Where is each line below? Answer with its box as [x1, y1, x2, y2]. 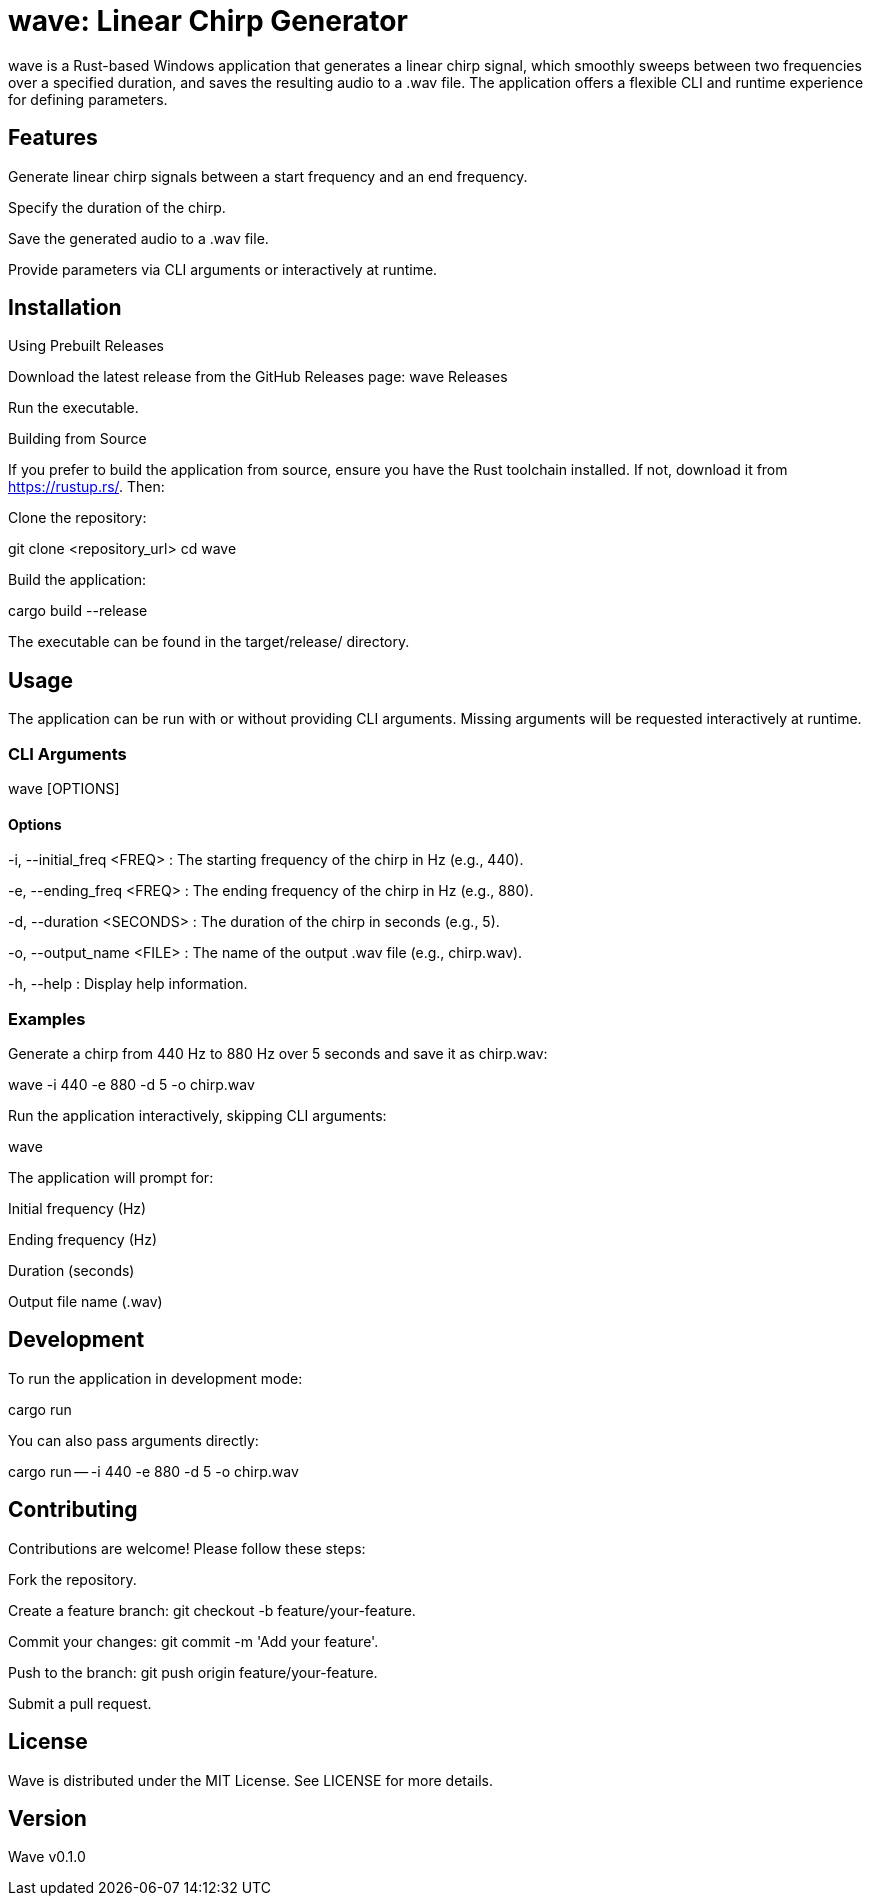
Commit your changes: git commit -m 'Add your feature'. [8, 1632, 379, 1650]
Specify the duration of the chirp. [8, 198, 226, 216]
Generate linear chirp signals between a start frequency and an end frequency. [8, 167, 528, 185]
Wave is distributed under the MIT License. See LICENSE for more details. [8, 1771, 494, 1789]
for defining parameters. [8, 90, 168, 108]
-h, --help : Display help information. [8, 975, 248, 993]
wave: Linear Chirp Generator [8, 4, 408, 38]
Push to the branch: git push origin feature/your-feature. [8, 1663, 378, 1681]
